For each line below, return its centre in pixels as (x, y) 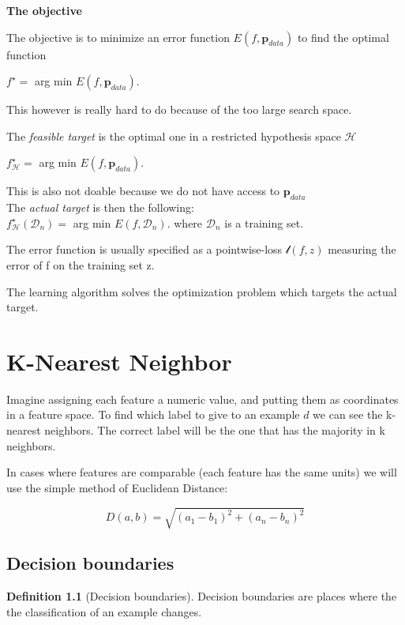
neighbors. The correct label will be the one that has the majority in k (215, 430)
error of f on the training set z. (81, 264)
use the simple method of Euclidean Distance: (117, 487)
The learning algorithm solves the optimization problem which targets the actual (202, 291)
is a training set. (264, 222)
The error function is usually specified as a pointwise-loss (144, 249)
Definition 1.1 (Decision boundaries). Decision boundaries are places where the (202, 596)
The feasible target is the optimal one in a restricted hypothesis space (174, 136)
